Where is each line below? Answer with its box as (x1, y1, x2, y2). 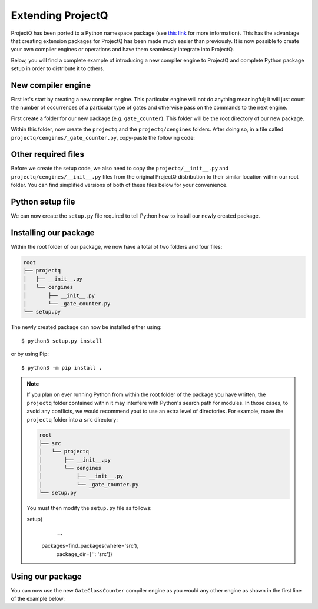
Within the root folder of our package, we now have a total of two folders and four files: (11, 243, 223, 251)
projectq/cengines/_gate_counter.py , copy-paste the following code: (11, 134, 196, 141)
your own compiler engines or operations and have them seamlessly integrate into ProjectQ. (11, 46, 234, 53)
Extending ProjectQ (11, 9, 108, 22)
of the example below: (11, 595, 65, 603)
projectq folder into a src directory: (26, 416, 118, 423)
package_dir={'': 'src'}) (56, 550, 112, 557)
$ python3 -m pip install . (21, 364, 102, 371)
